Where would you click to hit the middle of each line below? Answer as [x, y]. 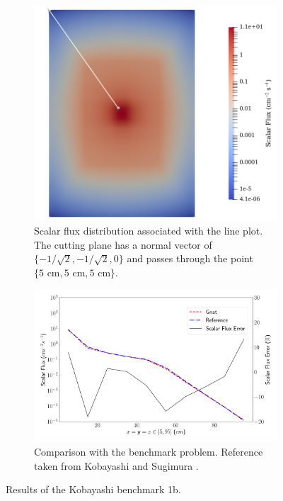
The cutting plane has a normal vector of [123, 244]
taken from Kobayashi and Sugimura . [116, 465]
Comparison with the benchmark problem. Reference [149, 452]
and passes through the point [190, 258]
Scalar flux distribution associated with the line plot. [149, 231]
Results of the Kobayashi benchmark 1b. [93, 489]
